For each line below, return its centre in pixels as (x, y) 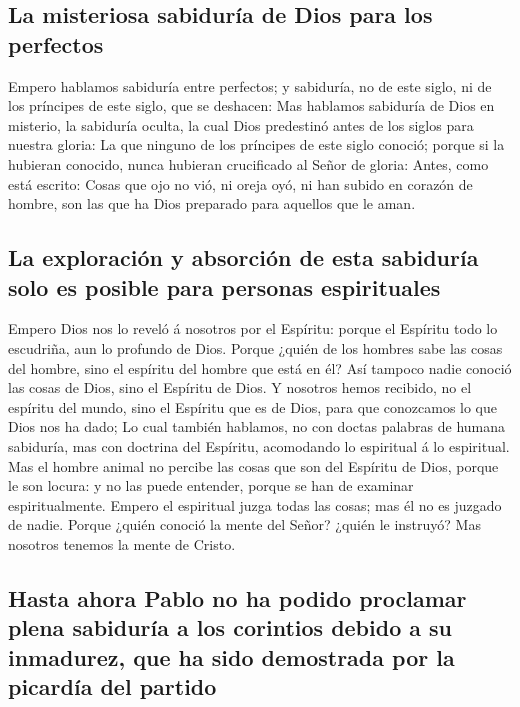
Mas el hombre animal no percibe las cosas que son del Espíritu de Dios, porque (253, 465)
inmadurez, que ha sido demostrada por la (231, 656)
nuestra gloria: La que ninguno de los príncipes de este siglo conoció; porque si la (256, 144)
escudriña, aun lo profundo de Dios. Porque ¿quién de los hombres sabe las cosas (255, 347)
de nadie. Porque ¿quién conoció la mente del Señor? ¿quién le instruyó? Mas (244, 524)
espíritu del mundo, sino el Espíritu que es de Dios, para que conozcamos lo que (253, 406)
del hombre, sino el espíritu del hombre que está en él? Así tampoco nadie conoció (260, 367)
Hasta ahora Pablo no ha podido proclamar (237, 597)
